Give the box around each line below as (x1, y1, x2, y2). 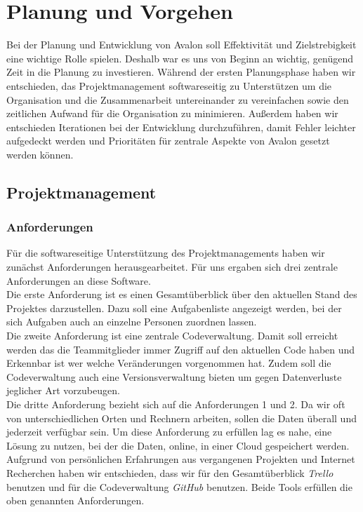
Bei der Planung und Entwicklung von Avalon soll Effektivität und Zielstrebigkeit (6, 37, 357, 52)
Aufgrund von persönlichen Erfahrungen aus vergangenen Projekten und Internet (6, 452, 355, 466)
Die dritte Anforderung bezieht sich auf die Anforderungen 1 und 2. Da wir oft (6, 397, 345, 411)
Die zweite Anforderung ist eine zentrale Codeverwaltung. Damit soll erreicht (6, 328, 338, 343)
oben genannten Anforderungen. (6, 493, 145, 508)
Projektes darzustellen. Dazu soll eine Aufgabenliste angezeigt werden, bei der (6, 300, 342, 315)
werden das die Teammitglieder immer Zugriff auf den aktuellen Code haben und (6, 342, 355, 356)
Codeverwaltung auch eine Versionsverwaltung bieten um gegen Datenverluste (6, 369, 342, 384)
